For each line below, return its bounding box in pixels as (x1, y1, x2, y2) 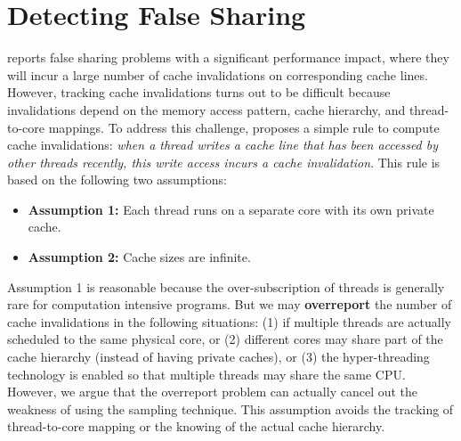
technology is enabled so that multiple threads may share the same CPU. (7, 364, 406, 383)
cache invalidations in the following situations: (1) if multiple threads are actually (7, 312, 451, 331)
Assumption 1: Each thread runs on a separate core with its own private (28, 200, 434, 218)
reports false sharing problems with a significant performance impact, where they (7, 48, 449, 67)
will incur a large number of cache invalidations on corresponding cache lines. (7, 65, 428, 84)
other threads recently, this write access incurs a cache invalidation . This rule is (7, 152, 441, 171)
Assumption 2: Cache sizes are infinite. (28, 248, 251, 266)
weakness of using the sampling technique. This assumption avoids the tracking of (7, 399, 454, 418)
